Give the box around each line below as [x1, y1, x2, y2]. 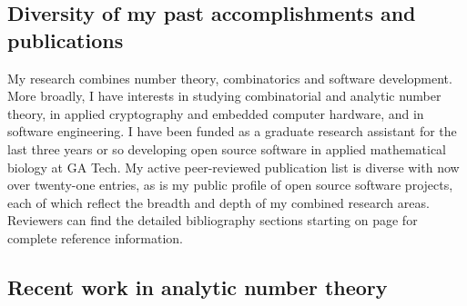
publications [7, 25, 124, 54]
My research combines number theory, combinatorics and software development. [7, 68, 452, 87]
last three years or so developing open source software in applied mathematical [7, 139, 446, 158]
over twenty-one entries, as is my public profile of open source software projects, [7, 175, 453, 194]
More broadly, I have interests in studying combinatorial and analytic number [7, 86, 442, 105]
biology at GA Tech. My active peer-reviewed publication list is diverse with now [7, 157, 460, 176]
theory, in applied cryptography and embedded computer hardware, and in [7, 104, 424, 123]
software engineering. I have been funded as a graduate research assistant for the [7, 122, 457, 141]
